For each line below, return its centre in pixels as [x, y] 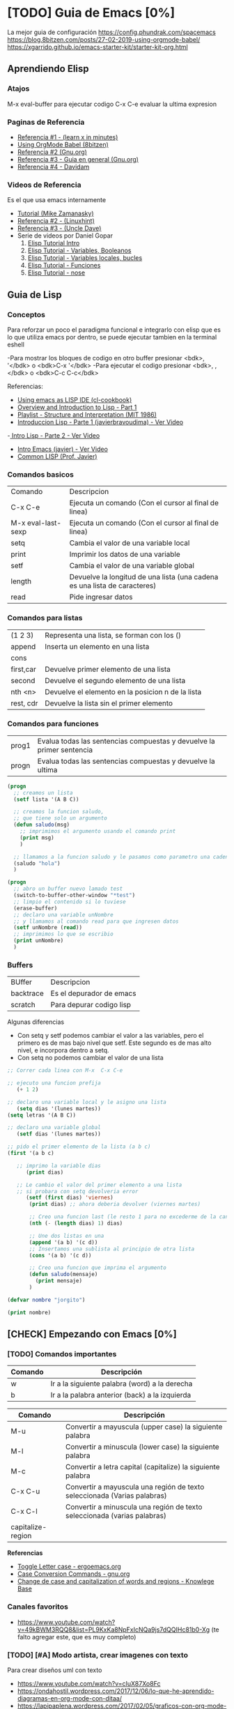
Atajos [18, 89]
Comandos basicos [41, 474]
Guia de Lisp [34, 294]
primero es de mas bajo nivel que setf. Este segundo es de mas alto [114, 1043]
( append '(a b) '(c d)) [63, 1242]
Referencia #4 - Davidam [53, 167]
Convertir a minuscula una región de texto [134, 1507]
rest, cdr [24, 703]
